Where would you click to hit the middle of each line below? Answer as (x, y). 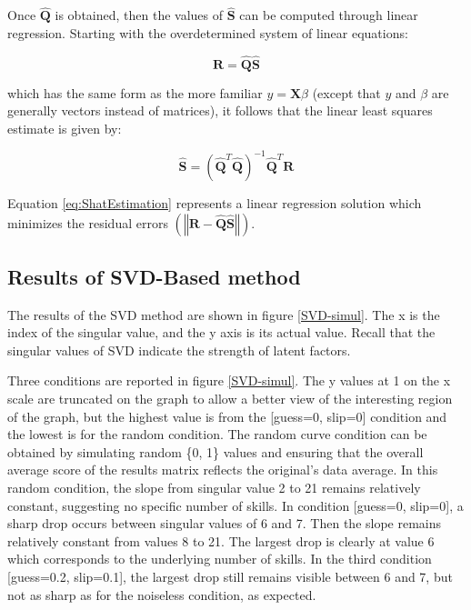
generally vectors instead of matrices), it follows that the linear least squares (220, 110)
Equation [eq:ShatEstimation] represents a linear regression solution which (215, 202)
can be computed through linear (329, 15)
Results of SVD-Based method (154, 276)
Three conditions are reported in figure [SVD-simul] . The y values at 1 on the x (229, 380)
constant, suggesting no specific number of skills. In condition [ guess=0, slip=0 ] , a (235, 505)
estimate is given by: (65, 128)
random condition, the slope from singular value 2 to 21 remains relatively (214, 488)
